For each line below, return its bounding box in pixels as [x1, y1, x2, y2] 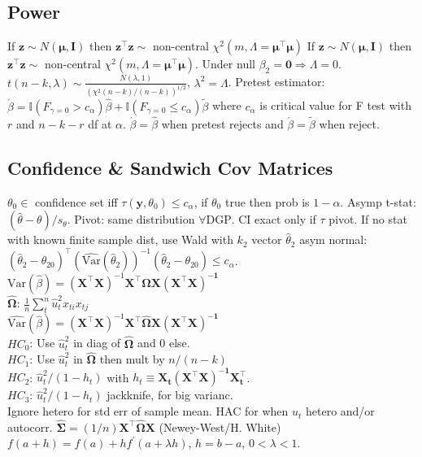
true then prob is [224, 193, 310, 210]
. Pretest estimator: [228, 73, 325, 90]
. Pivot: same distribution [67, 211, 195, 228]
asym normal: [299, 231, 368, 248]
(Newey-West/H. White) [159, 418, 281, 435]
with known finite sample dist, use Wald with [7, 231, 233, 248]
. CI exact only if [231, 211, 316, 228]
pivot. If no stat [328, 211, 407, 228]
